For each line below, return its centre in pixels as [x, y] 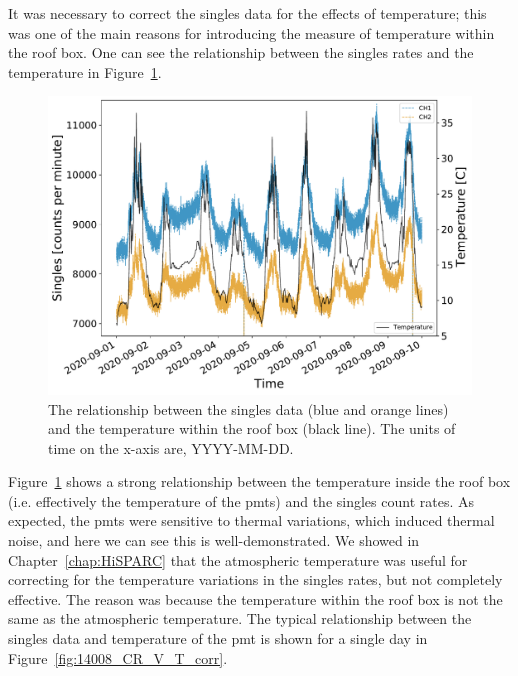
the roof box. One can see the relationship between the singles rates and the [241, 52]
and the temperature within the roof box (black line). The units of [252, 428]
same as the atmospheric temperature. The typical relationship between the [240, 618]
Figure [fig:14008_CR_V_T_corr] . [118, 657]
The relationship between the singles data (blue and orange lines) [248, 408]
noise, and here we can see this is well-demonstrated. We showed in [214, 540]
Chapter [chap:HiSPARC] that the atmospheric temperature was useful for [238, 559]
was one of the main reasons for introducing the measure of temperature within [251, 32]
